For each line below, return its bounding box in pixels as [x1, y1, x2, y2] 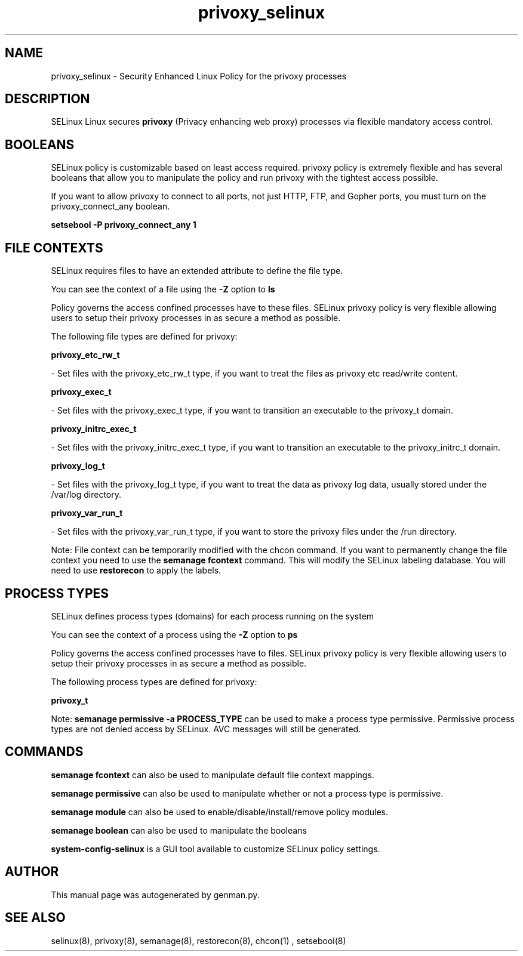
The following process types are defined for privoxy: [51, 676, 257, 687]
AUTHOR [5, 864, 59, 880]
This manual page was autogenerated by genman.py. [51, 889, 260, 900]
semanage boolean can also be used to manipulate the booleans [51, 825, 307, 835]
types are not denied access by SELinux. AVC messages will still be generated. [51, 723, 361, 734]
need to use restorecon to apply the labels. [51, 565, 221, 576]
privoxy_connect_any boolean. [51, 201, 170, 212]
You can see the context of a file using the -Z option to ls [51, 284, 275, 295]
